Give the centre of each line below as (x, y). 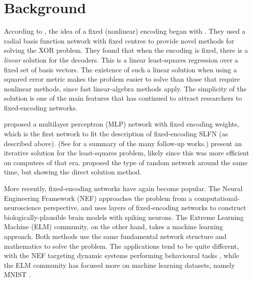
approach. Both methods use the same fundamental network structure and (115, 236)
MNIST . (17, 274)
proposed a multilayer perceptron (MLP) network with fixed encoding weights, (122, 124)
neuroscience (23, 207)
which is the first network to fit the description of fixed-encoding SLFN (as (116, 134)
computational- (217, 198)
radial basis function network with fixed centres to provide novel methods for (119, 40)
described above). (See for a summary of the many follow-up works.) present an (123, 143)
